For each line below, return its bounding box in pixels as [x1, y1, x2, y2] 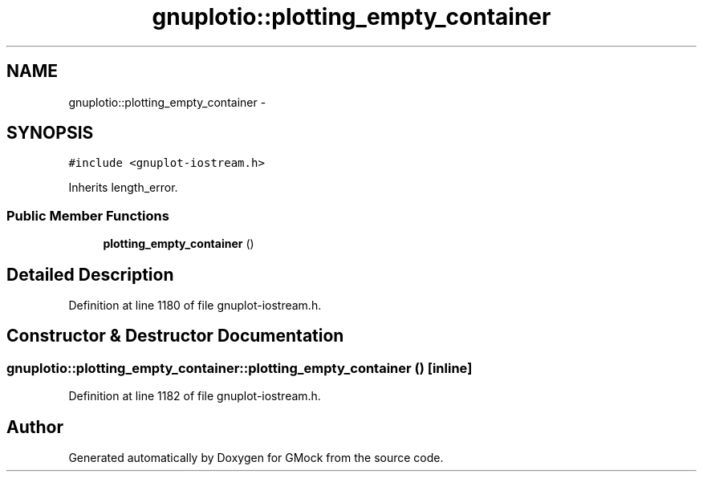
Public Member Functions [6, 207, 169, 224]
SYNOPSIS [6, 123, 94, 144]
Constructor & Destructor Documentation [6, 326, 344, 346]
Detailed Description [6, 264, 174, 285]
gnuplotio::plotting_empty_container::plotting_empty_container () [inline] [6, 359, 473, 376]
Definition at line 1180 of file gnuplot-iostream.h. [68, 298, 322, 313]
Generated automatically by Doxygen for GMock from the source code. [68, 451, 444, 465]
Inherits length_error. [68, 180, 178, 195]
